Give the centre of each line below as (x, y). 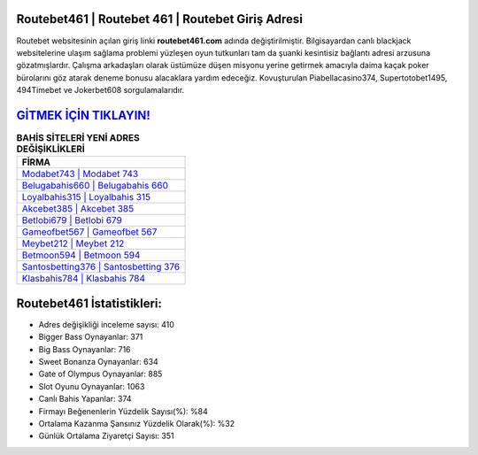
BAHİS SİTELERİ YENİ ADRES (78, 138)
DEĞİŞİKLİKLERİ (51, 149)
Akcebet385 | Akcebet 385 (78, 209)
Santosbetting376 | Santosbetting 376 (101, 267)
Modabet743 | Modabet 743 (80, 174)
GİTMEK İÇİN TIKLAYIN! (83, 115)
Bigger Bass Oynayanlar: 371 (91, 337)
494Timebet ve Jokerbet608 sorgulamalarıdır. (100, 90)
